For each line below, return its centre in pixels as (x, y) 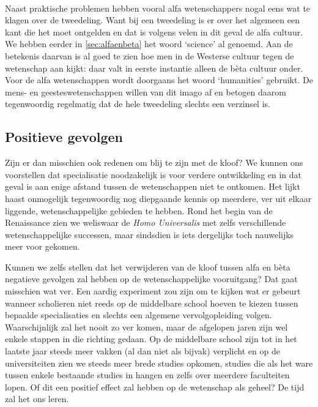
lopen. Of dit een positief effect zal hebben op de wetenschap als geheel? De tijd (155, 386)
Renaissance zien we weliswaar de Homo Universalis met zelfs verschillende (146, 222)
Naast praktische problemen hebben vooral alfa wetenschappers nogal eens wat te (158, 8)
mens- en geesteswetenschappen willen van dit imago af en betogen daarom (146, 91)
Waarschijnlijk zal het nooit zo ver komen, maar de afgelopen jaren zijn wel (146, 327)
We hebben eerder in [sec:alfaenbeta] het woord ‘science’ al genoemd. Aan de (149, 44)
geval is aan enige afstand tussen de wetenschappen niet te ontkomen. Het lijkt (153, 186)
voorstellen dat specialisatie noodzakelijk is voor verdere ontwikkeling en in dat (153, 174)
